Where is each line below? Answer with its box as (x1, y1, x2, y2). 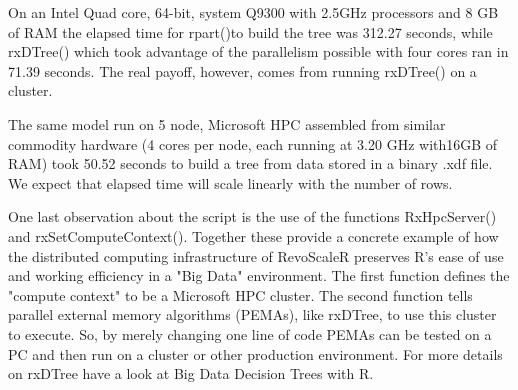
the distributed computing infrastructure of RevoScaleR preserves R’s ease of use (8, 245, 504, 266)
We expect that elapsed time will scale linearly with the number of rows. (8, 172, 453, 193)
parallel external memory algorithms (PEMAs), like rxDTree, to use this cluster (8, 304, 497, 325)
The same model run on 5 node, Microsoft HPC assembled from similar (8, 113, 446, 134)
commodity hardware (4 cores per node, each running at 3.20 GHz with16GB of (8, 133, 498, 154)
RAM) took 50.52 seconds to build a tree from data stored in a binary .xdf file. (8, 153, 493, 174)
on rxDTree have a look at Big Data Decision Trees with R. (8, 363, 374, 384)
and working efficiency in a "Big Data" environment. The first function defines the (8, 265, 510, 286)
